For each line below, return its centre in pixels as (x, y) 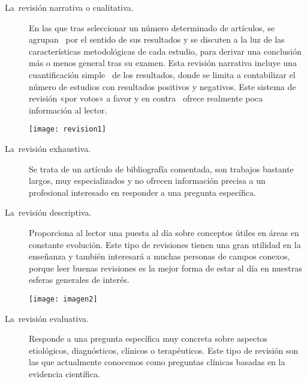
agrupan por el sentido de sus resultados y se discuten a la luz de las (157, 39)
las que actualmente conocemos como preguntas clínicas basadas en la (157, 362)
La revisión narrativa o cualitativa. (69, 7)
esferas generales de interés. (79, 280)
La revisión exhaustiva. (48, 148)
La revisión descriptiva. (48, 212)
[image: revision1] (67, 129)
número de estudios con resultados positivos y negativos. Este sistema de (162, 86)
